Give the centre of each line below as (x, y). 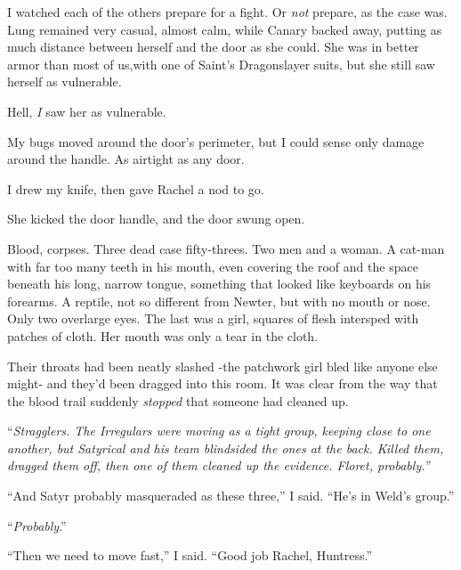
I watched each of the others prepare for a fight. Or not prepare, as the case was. (227, 12)
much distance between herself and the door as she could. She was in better (213, 47)
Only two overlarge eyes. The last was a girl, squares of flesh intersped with (213, 318)
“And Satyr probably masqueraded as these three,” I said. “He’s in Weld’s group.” (231, 496)
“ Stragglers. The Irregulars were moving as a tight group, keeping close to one (219, 431)
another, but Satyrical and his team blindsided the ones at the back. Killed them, (226, 448)
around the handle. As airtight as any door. (126, 159)
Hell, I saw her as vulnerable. (87, 111)
